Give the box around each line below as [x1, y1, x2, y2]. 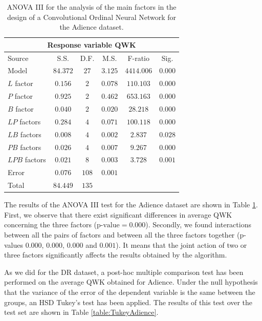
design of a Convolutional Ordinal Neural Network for [7, 11, 177, 22]
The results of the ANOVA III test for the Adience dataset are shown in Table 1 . [4, 199, 258, 210]
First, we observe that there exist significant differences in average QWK [4, 209, 232, 220]
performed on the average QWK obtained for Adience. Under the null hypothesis [4, 276, 258, 287]
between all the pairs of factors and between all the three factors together [4, 229, 235, 240]
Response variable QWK [47, 39, 136, 50]
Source [8, 52, 29, 63]
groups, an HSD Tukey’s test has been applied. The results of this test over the [4, 296, 253, 307]
